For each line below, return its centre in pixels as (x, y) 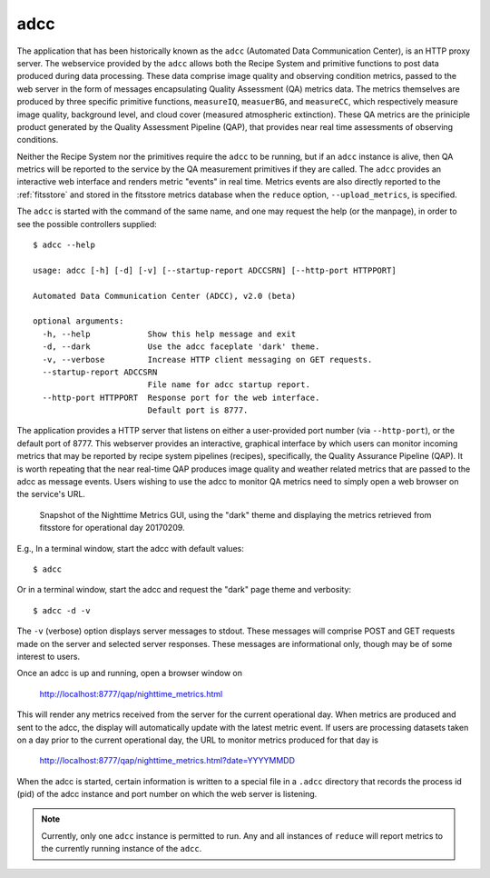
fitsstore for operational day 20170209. (112, 528)
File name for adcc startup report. (229, 385)
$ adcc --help (64, 245)
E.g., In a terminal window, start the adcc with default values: (130, 548)
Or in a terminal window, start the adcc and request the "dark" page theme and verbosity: (184, 590)
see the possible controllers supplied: (87, 224)
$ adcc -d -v (62, 610)
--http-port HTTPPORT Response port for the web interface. (181, 397)
